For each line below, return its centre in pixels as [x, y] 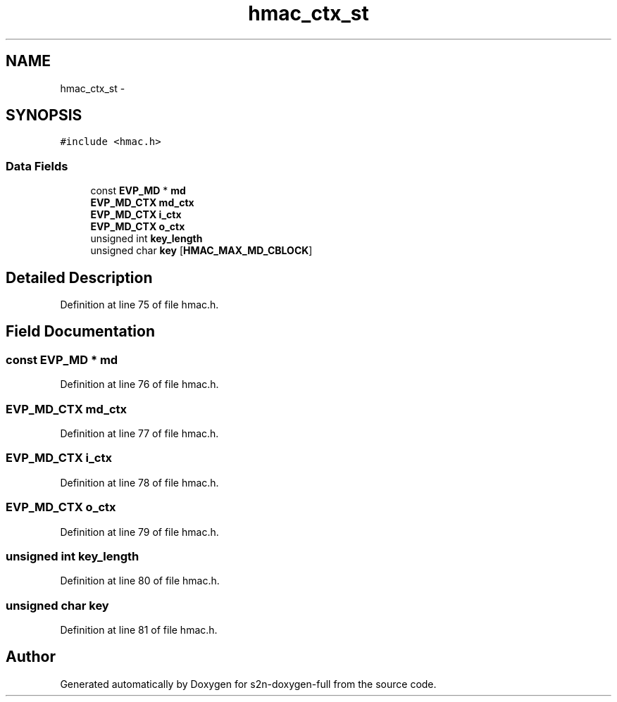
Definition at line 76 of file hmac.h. [139, 384]
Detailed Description [79, 277]
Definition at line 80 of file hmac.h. [140, 581]
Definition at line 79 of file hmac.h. [139, 532]
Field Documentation [80, 332]
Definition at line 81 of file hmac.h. [139, 630]
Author [31, 657]
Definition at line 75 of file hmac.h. [139, 305]
